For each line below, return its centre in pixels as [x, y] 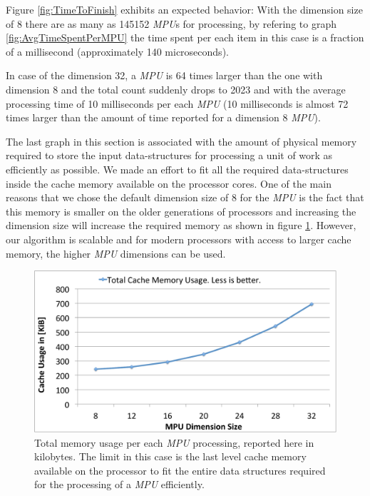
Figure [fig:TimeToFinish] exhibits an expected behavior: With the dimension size [184, 9]
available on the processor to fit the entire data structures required [180, 470]
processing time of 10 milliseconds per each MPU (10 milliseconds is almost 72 [177, 103]
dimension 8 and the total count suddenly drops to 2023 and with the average [176, 89]
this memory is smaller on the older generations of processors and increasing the [181, 211]
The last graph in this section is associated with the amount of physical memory [181, 141]
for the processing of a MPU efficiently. [119, 484]
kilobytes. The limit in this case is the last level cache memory [170, 456]
